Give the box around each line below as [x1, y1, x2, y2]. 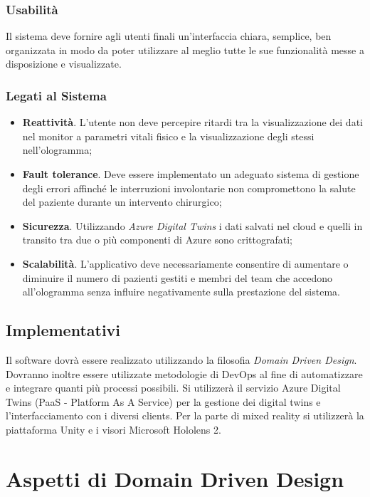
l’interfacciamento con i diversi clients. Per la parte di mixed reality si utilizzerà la [6, 408, 364, 423]
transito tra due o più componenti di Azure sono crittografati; [22, 232, 292, 247]
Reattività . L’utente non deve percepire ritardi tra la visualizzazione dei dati [22, 115, 363, 130]
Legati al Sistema [6, 86, 107, 104]
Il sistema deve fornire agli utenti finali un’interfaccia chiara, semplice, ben [6, 28, 332, 43]
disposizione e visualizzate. [6, 56, 122, 71]
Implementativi [6, 319, 121, 341]
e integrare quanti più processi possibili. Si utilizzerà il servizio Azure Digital [6, 380, 341, 395]
